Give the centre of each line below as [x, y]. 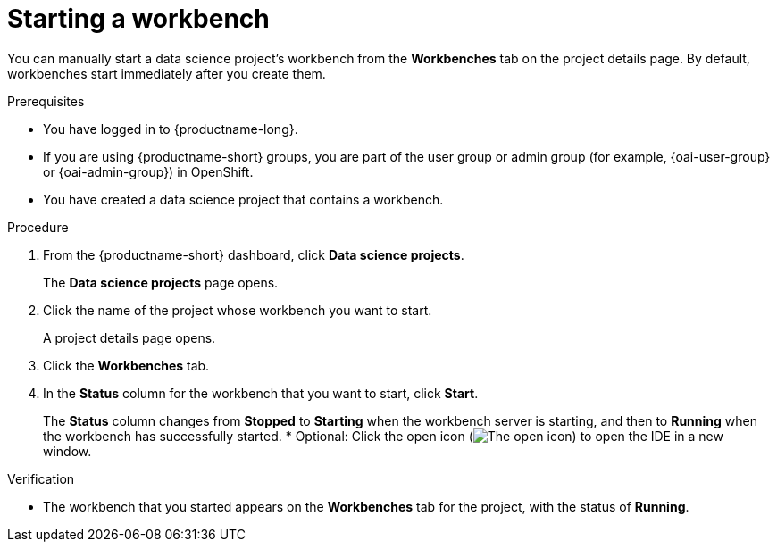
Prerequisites [46, 101]
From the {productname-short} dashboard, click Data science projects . [254, 254]
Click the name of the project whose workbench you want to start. [238, 310]
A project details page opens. [129, 337]
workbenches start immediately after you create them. [167, 73]
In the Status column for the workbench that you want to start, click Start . [261, 393]
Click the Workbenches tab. [126, 365]
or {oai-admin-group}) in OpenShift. [148, 171]
